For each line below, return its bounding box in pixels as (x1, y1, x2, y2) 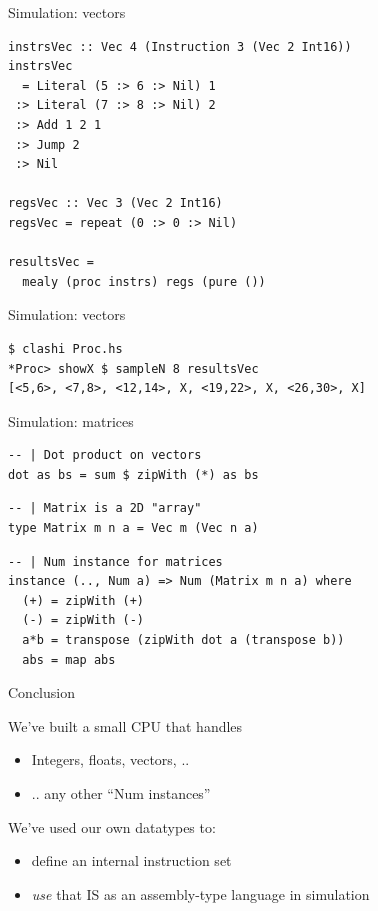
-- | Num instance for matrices (8, 554, 223, 569)
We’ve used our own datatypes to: (8, 816, 216, 837)
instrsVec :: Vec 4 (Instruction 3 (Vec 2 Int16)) (8, 39, 352, 54)
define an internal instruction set (31, 850, 232, 871)
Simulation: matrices (8, 410, 134, 431)
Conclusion (8, 682, 75, 703)
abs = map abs (22, 652, 116, 667)
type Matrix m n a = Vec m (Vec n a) (8, 521, 259, 536)
